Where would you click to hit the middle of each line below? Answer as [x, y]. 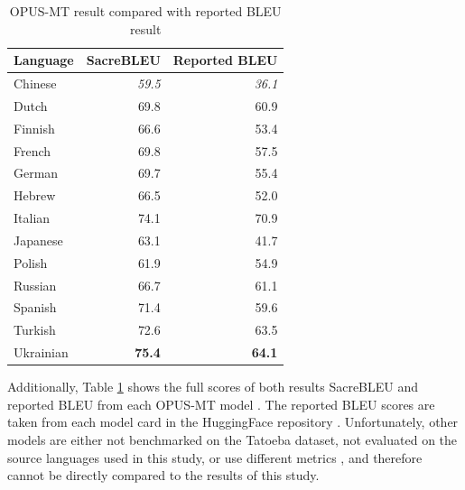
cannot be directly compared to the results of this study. [163, 475]
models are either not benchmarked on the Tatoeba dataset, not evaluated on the [232, 440]
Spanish [35, 307]
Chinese [35, 83]
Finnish [34, 128]
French [33, 150]
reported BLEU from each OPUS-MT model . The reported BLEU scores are [221, 404]
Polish [31, 262]
